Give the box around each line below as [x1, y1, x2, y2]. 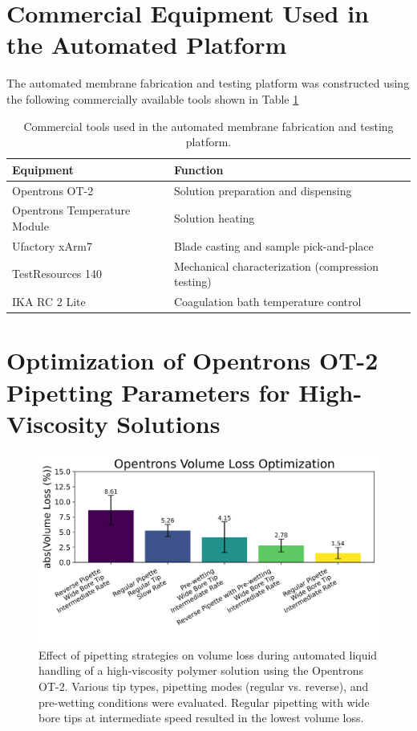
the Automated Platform [6, 28, 287, 61]
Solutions [116, 406, 221, 439]
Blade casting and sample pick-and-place [173, 237, 374, 254]
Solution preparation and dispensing [173, 182, 352, 198]
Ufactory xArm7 [12, 237, 93, 254]
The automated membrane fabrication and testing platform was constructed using [6, 75, 410, 92]
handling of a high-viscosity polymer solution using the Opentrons [38, 662, 363, 679]
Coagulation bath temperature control [173, 293, 362, 310]
